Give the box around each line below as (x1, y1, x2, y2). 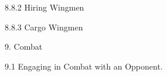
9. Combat (5, 40, 43, 53)
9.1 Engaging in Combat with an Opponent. (5, 60, 163, 72)
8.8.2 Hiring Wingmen (5, 1, 84, 13)
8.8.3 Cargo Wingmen (5, 20, 83, 33)
